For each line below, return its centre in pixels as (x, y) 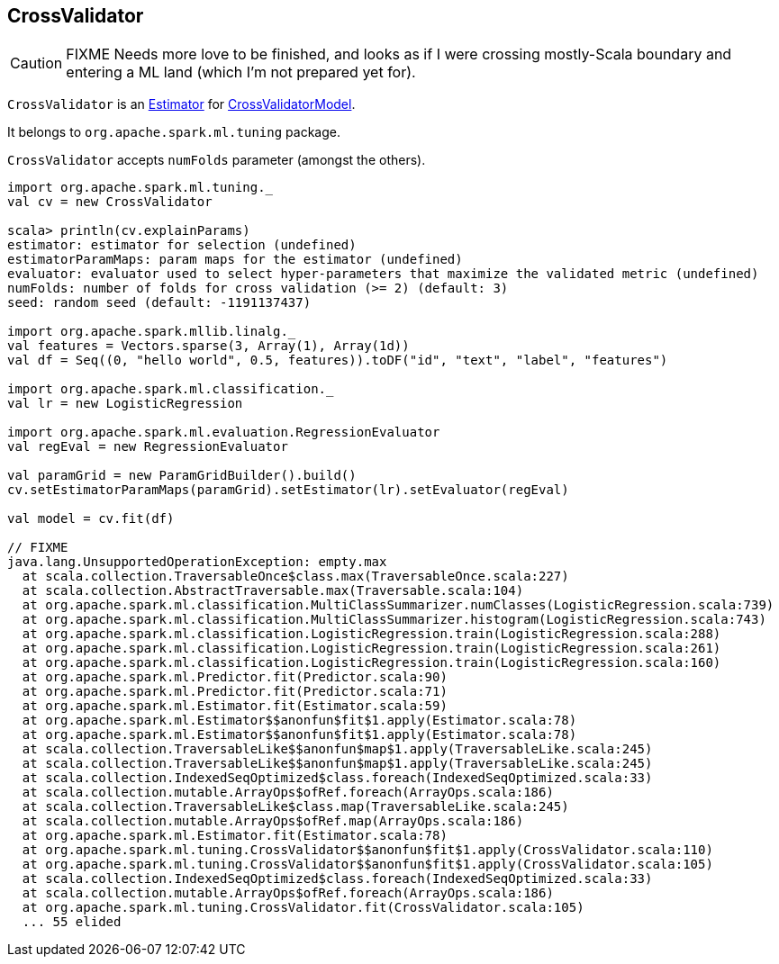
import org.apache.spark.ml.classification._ (171, 389)
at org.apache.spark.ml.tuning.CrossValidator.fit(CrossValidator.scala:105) (303, 908)
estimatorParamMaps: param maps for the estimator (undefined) (235, 260)
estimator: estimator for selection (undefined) (182, 245)
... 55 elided (72, 922)
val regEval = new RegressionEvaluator (148, 447)
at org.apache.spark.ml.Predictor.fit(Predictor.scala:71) (235, 692)
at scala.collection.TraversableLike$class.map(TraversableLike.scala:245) (295, 807)
